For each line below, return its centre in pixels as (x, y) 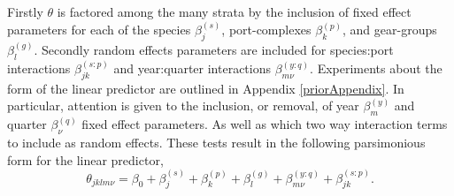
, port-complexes (266, 30)
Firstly (25, 11)
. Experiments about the (376, 68)
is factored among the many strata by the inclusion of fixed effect (234, 11)
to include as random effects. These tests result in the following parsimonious (216, 143)
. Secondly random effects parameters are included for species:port (214, 49)
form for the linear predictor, (85, 159)
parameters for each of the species (99, 30)
